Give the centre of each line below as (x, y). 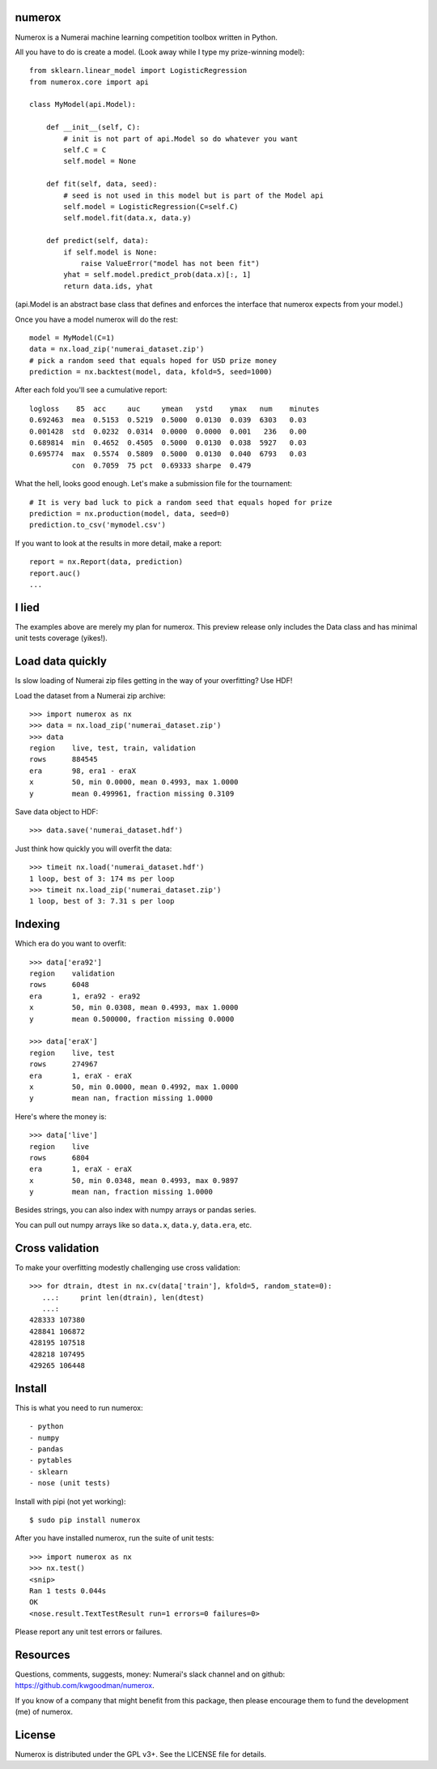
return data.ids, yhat (108, 286)
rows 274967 (64, 1064)
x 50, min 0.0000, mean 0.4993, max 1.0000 (134, 782)
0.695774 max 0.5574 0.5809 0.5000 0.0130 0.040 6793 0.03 (168, 454)
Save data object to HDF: (57, 812)
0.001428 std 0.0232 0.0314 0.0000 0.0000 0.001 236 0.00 (168, 431)
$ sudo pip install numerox (85, 1520)
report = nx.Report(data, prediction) (106, 562)
